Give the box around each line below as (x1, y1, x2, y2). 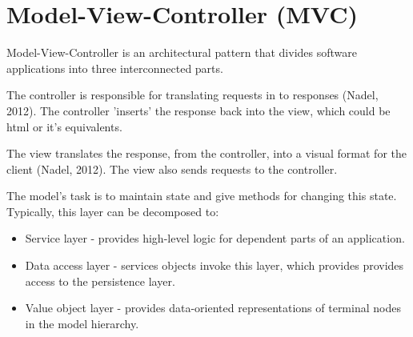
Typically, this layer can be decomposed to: (6, 203, 219, 219)
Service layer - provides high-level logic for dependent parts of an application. (25, 230, 405, 247)
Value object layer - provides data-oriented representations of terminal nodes (25, 299, 401, 316)
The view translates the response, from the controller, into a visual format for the (6, 145, 407, 162)
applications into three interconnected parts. (6, 59, 223, 76)
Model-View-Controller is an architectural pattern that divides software (6, 44, 357, 61)
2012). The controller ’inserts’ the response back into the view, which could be (6, 102, 391, 118)
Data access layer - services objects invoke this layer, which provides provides (25, 257, 404, 274)
